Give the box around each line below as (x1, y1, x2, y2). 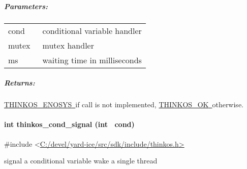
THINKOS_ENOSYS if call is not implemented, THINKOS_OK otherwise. (4, 99, 243, 110)
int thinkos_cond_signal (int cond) (4, 119, 135, 130)
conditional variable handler (42, 24, 142, 36)
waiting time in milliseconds (42, 54, 142, 66)
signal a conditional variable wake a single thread (4, 155, 158, 166)
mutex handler (42, 39, 94, 51)
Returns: (4, 77, 35, 88)
